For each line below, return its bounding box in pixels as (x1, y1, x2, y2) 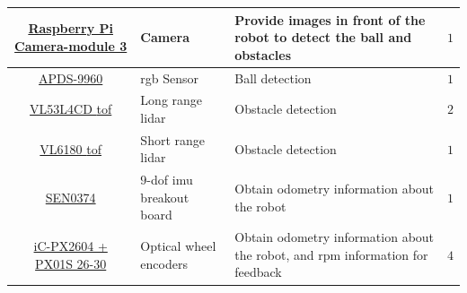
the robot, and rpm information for (234, 245, 428, 263)
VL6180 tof (40, 139, 101, 158)
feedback (234, 263, 282, 281)
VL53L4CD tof (30, 99, 112, 118)
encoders (140, 254, 188, 272)
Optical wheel (140, 237, 216, 255)
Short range (140, 130, 206, 149)
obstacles (234, 45, 292, 64)
